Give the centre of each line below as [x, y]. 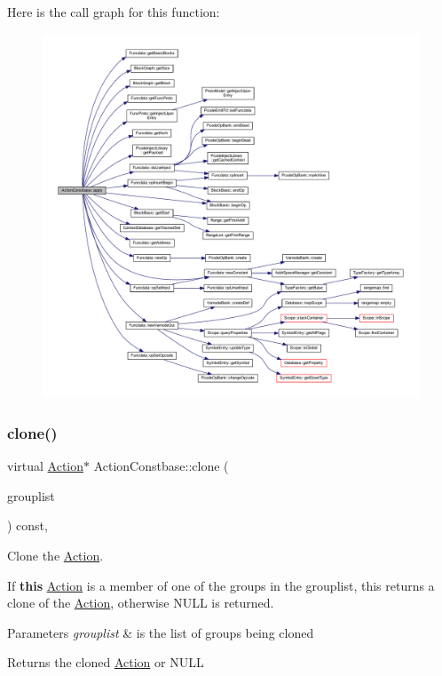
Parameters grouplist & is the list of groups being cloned [161, 632]
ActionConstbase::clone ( [161, 466]
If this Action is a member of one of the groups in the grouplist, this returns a [221, 585]
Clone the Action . [55, 555]
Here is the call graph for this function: [114, 12]
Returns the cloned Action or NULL [106, 662]
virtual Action [46, 466]
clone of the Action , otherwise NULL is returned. [141, 603]
